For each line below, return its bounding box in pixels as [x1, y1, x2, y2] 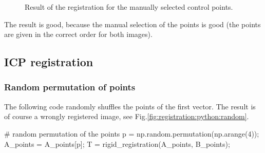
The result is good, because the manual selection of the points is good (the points [4, 18, 261, 29]
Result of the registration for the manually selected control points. [25, 2, 233, 12]
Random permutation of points [4, 81, 136, 93]
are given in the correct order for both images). [4, 29, 153, 40]
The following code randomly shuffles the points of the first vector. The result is [4, 101, 256, 111]
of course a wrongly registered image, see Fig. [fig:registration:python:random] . [4, 111, 249, 122]
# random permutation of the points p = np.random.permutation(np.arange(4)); [4, 128, 259, 139]
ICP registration [4, 54, 93, 70]
